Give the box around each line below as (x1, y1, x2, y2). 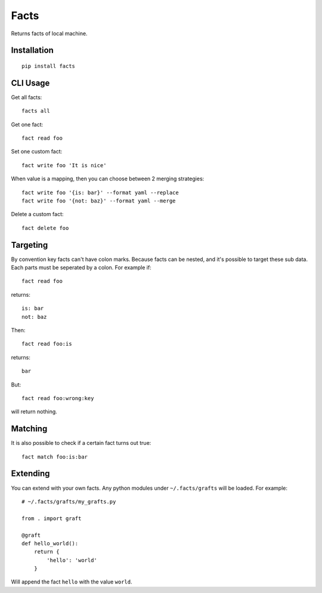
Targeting (11, 239, 48, 250)
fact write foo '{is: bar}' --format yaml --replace (21, 189, 179, 196)
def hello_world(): (21, 540, 79, 546)
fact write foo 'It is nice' (21, 162, 107, 168)
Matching (11, 424, 48, 434)
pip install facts (21, 63, 76, 69)
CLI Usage (11, 78, 50, 88)
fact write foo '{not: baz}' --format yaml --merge (21, 197, 176, 204)
